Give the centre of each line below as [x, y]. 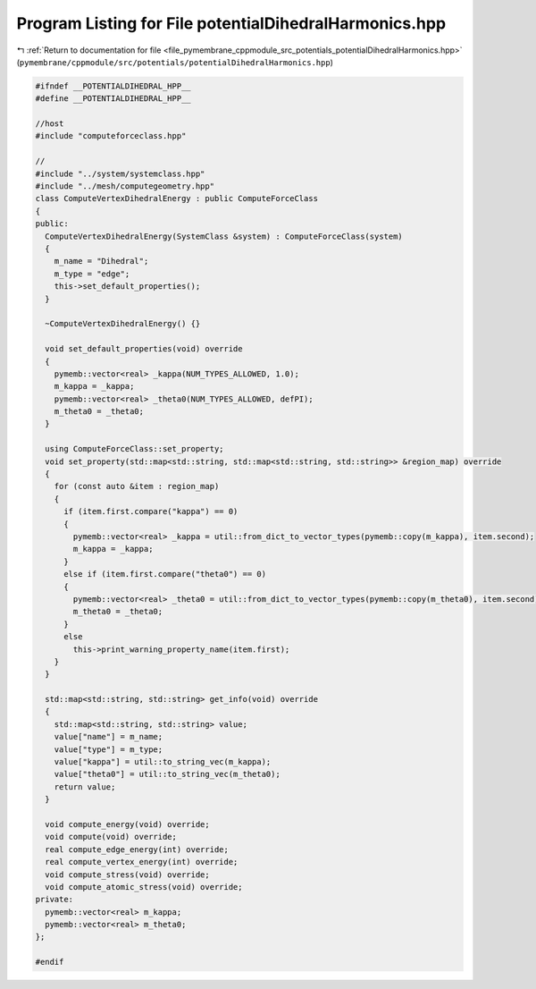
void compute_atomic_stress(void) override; [144, 887]
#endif [50, 962]
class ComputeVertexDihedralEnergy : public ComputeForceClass [177, 199]
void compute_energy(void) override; [127, 824]
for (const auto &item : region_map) [137, 486]
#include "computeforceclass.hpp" [111, 136]
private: [54, 900]
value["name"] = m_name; [109, 737]
